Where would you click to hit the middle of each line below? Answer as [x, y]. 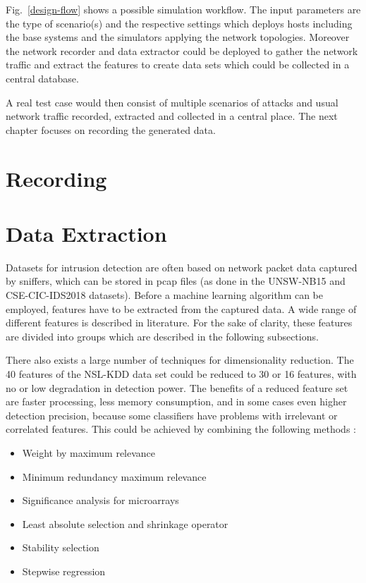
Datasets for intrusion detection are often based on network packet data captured [182, 267]
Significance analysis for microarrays [100, 500]
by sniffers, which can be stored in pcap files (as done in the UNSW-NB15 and [176, 281]
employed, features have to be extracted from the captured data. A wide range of [181, 308]
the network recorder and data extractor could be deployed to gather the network [182, 50]
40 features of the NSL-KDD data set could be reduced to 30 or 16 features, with [181, 374]
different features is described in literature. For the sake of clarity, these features [179, 323]
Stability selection [61, 547]
